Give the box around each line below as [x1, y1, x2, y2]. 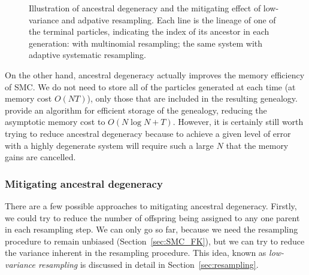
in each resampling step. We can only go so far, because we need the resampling [5, 223, 298, 236]
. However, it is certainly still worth [172, 115, 304, 128]
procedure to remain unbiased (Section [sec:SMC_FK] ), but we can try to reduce [5, 234, 305, 247]
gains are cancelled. [5, 151, 76, 163]
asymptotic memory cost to [5, 115, 105, 128]
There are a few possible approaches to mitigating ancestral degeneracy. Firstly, [5, 199, 297, 212]
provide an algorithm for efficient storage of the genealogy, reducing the [5, 103, 267, 116]
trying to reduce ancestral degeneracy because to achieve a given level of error [5, 127, 291, 139]
